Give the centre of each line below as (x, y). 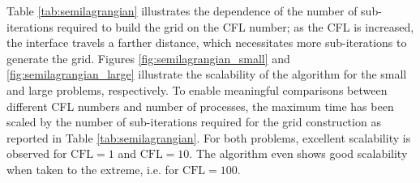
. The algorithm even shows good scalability (298, 153)
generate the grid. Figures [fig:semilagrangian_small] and (148, 58)
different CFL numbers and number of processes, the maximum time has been (200, 106)
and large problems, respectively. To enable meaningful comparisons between (197, 89)
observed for (37, 153)
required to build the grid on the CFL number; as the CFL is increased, (236, 26)
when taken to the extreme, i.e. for (93, 169)
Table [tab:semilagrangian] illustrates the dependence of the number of (182, 11)
